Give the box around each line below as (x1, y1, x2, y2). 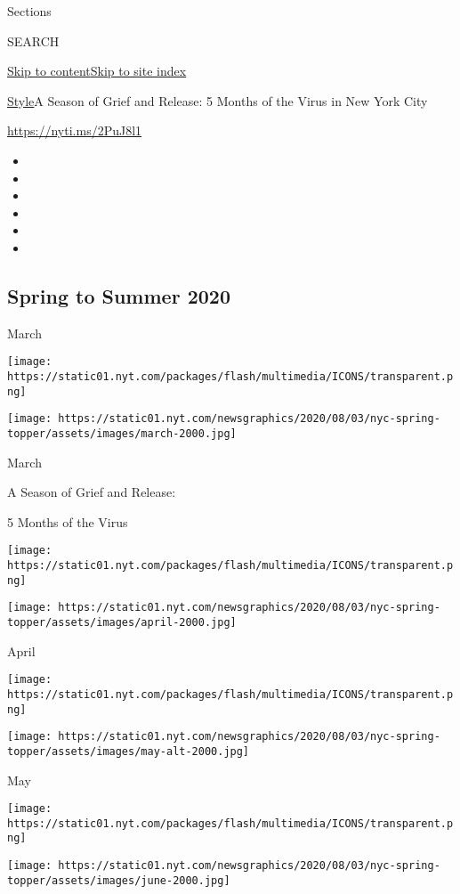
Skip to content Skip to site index (7, 61, 187, 80)
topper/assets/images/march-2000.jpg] (7, 427, 237, 440)
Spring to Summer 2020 (7, 281, 230, 309)
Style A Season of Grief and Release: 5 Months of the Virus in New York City (7, 91, 428, 110)
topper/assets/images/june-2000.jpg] (7, 874, 230, 887)
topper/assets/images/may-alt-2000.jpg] (7, 744, 250, 758)
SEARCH (7, 31, 60, 50)
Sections (7, 2, 52, 20)
